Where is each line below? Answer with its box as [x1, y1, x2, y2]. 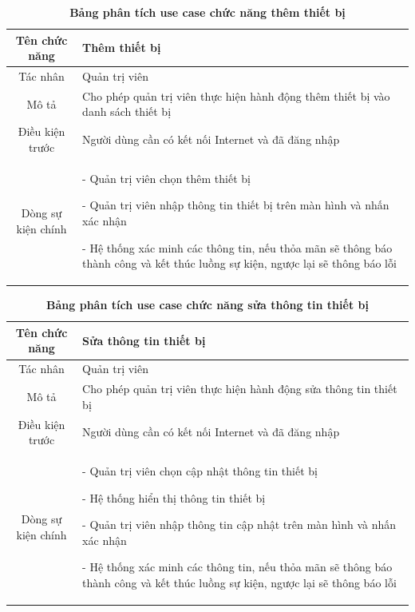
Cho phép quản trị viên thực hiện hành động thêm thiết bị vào [82, 87, 390, 104]
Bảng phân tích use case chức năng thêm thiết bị [69, 4, 346, 20]
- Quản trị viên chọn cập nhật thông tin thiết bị [82, 462, 318, 479]
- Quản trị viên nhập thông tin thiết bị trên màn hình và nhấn [82, 197, 389, 213]
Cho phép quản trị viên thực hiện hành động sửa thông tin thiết [82, 380, 397, 397]
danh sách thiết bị [82, 103, 172, 120]
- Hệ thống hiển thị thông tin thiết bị [82, 489, 266, 506]
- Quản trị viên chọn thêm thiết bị [82, 169, 251, 186]
